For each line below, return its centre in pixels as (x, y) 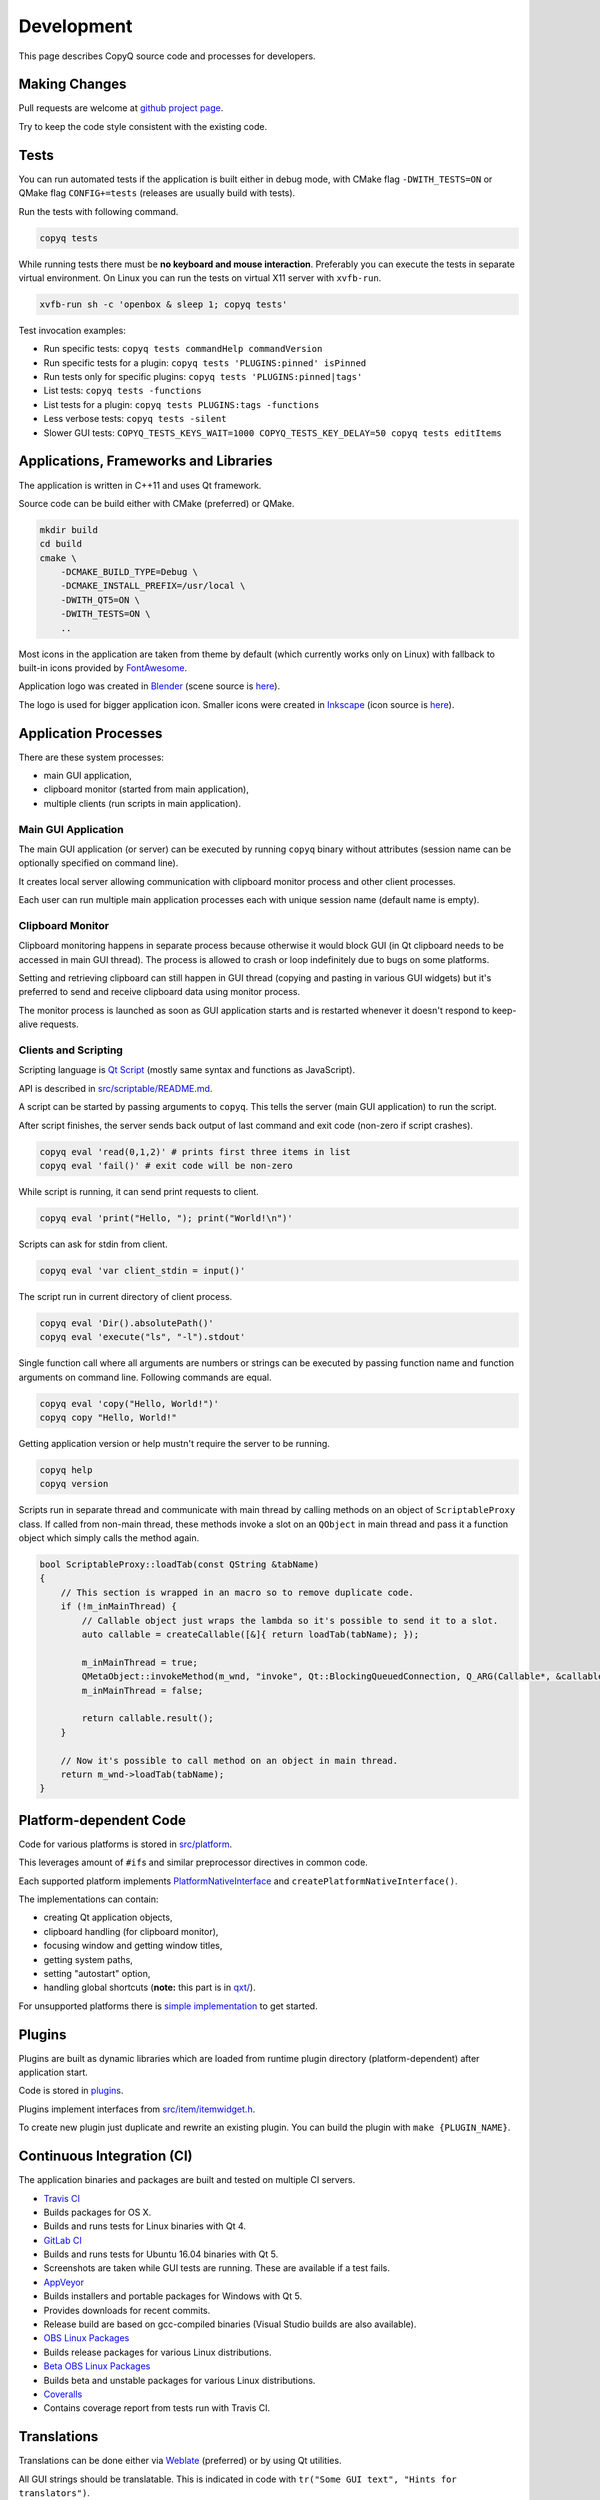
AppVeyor (64, 2282)
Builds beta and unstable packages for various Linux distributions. (179, 2380)
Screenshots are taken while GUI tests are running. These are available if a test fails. (216, 2268)
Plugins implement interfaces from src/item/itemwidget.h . (137, 2109)
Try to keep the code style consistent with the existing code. (143, 126)
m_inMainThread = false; (142, 1690)
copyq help (66, 1469)
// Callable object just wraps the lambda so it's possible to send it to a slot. (290, 1620)
